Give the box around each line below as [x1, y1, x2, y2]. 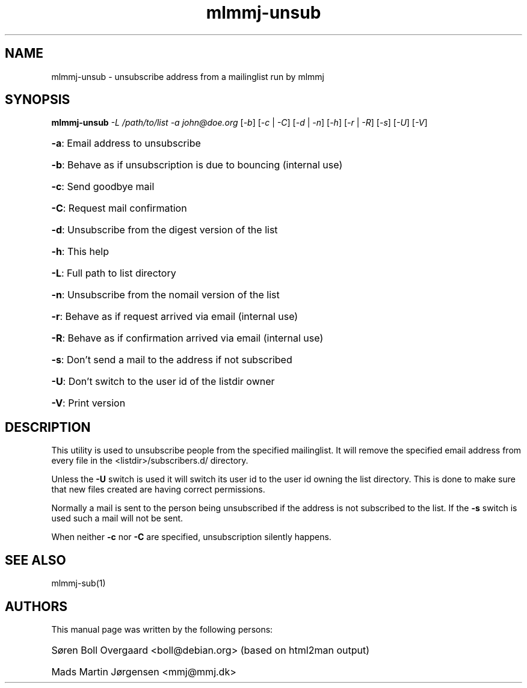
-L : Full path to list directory [51, 267, 176, 280]
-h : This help [51, 245, 109, 258]
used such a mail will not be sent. [51, 513, 183, 524]
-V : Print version [51, 397, 126, 410]
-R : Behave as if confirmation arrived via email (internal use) [51, 332, 324, 345]
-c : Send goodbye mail [51, 180, 155, 193]
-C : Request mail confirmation [51, 202, 187, 215]
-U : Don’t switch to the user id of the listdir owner [51, 375, 275, 388]
